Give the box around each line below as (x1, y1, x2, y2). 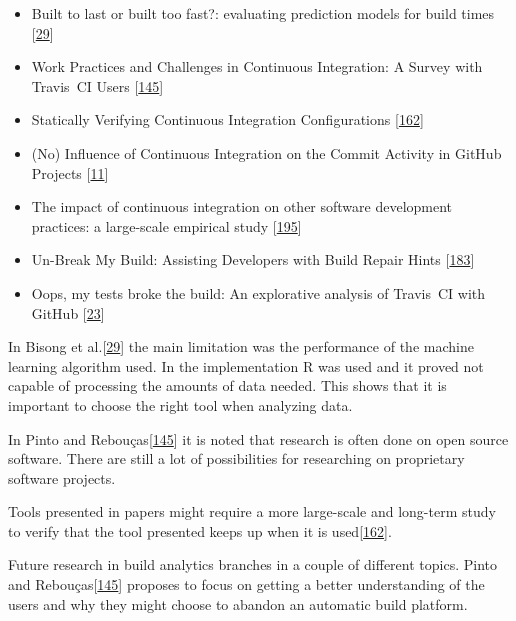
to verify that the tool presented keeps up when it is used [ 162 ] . (8, 520, 392, 541)
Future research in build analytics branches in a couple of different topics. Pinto (8, 554, 497, 575)
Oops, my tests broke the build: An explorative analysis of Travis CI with (31, 282, 486, 303)
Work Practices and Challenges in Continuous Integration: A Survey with (31, 56, 483, 77)
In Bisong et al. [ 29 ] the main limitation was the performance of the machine (8, 336, 474, 357)
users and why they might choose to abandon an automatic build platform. (8, 593, 468, 614)
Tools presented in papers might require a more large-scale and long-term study (8, 501, 496, 522)
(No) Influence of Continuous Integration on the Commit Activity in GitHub (31, 142, 502, 163)
